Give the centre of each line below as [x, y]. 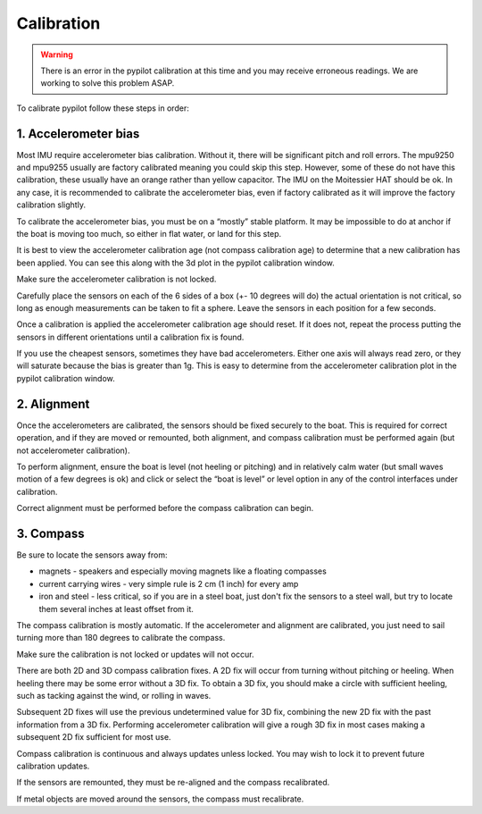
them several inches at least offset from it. [116, 608]
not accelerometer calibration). [73, 450]
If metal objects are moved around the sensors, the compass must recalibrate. [160, 799]
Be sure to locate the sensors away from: [92, 555]
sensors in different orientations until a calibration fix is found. [130, 337]
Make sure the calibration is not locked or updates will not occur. [135, 654]
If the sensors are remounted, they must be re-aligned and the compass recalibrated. [173, 783]
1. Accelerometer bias [78, 134]
